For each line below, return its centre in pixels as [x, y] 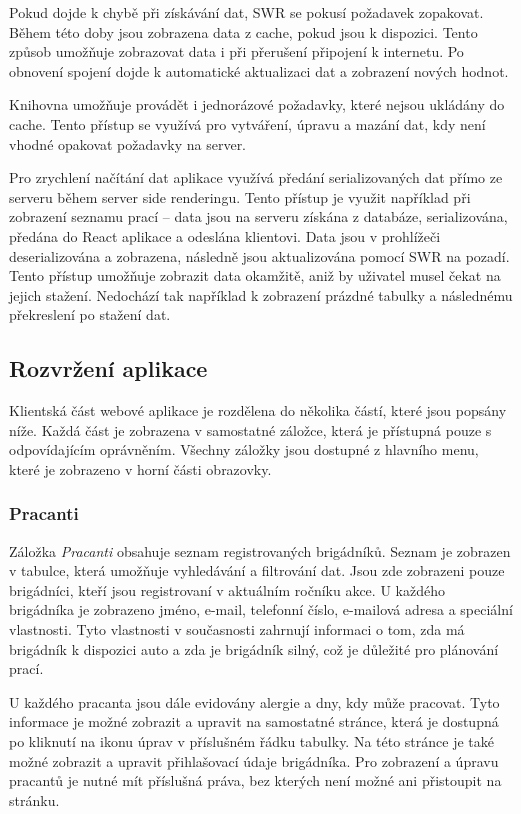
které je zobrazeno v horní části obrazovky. [140, 468]
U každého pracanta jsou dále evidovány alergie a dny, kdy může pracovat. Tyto [254, 701]
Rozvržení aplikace [108, 368]
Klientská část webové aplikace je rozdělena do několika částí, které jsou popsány [258, 410]
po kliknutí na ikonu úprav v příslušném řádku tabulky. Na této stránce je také [252, 741]
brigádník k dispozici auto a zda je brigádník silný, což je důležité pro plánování [254, 648]
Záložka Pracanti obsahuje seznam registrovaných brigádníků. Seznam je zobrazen [260, 550]
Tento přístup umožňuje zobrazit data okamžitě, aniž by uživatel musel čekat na [255, 275]
